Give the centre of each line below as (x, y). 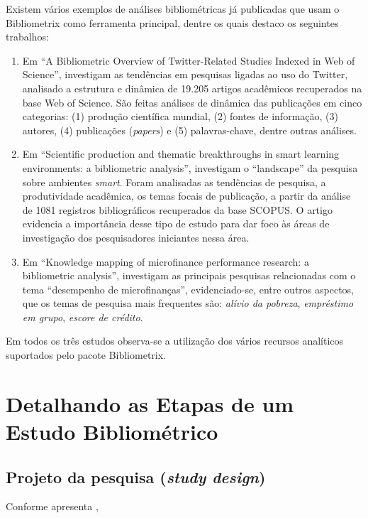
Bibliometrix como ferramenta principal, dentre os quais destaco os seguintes (172, 22)
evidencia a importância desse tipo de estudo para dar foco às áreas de (176, 223)
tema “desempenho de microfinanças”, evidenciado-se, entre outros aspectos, (188, 289)
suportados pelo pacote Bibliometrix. (86, 355)
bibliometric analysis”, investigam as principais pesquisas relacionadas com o (189, 275)
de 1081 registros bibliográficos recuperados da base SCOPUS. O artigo (177, 209)
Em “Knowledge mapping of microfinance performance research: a (166, 261)
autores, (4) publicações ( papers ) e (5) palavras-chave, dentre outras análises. (189, 130)
